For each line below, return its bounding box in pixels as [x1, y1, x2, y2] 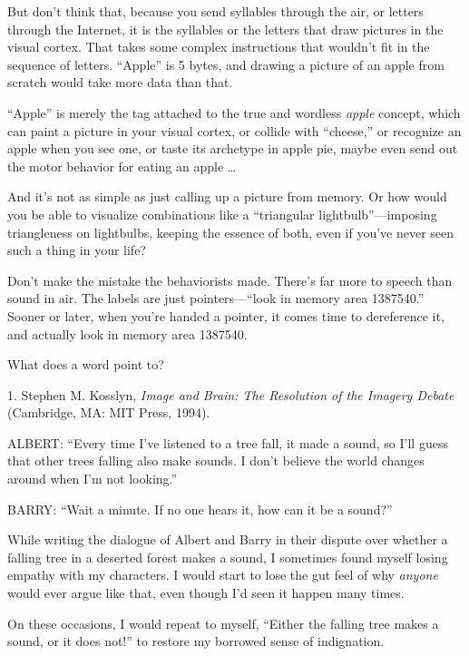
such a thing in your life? [7, 240, 146, 259]
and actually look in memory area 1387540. [7, 324, 248, 343]
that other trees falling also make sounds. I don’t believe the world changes [7, 451, 425, 470]
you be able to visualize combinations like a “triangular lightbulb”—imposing [7, 204, 437, 223]
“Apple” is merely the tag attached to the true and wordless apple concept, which [7, 103, 461, 122]
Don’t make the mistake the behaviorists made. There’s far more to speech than [7, 270, 453, 289]
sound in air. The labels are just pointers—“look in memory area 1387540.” [7, 289, 425, 308]
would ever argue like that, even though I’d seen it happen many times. [7, 583, 405, 602]
